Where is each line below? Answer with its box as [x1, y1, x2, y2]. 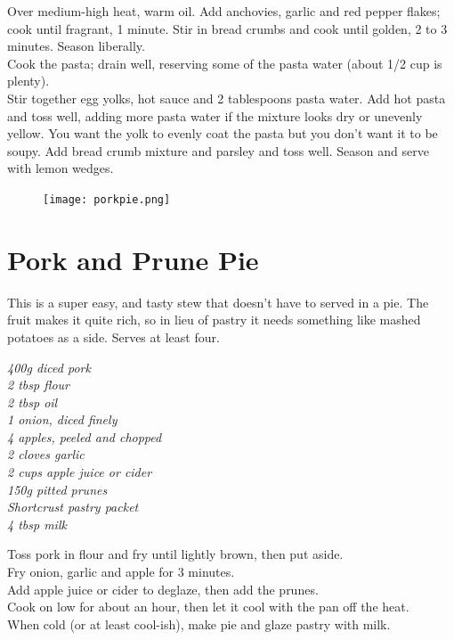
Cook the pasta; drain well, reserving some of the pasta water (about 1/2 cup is [7, 53, 442, 72]
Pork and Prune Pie [7, 241, 259, 277]
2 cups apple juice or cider [7, 463, 152, 481]
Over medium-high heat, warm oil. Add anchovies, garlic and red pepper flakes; [7, 2, 441, 20]
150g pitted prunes [7, 480, 108, 498]
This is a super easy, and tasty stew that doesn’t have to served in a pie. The [7, 292, 429, 311]
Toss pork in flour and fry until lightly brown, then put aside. [7, 545, 344, 563]
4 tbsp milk [7, 514, 67, 533]
